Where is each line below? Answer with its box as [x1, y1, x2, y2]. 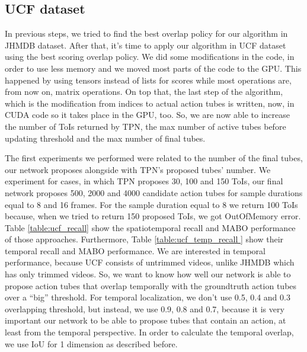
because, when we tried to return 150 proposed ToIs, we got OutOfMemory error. [5, 210, 301, 222]
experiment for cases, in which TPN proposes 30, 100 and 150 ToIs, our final [5, 175, 283, 187]
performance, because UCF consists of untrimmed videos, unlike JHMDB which [5, 256, 295, 268]
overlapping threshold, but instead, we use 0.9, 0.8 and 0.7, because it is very [5, 302, 284, 315]
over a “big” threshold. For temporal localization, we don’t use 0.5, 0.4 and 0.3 [5, 291, 290, 303]
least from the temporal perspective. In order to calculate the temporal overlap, [5, 326, 294, 338]
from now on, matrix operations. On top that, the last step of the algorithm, [5, 85, 283, 98]
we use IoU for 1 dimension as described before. [5, 337, 178, 350]
